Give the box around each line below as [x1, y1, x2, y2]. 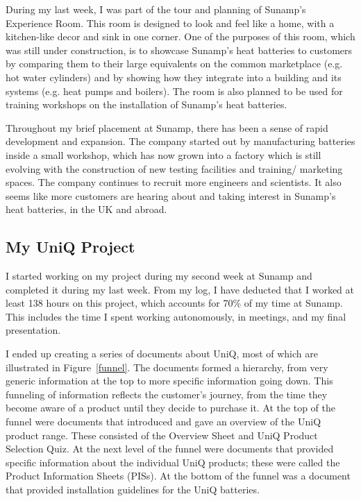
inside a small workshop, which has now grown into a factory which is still [6, 147, 321, 162]
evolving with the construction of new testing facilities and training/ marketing [6, 161, 343, 176]
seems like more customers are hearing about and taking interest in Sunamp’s [6, 188, 336, 203]
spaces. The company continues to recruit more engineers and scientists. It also [6, 175, 342, 189]
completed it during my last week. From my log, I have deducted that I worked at [6, 282, 355, 296]
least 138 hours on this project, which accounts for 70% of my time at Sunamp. [6, 296, 343, 310]
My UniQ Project [6, 236, 135, 257]
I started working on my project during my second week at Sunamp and [6, 269, 312, 283]
